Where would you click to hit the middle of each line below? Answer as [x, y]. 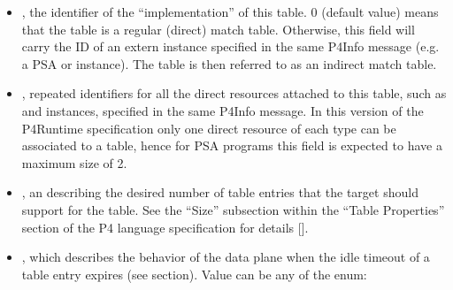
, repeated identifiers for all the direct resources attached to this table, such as [234, 93]
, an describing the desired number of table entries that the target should [220, 192]
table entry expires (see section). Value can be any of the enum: [194, 274]
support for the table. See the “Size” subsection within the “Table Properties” [233, 209]
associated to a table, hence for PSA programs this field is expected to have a [232, 145]
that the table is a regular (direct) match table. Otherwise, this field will [218, 29]
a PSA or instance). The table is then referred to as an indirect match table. [229, 63]
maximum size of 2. [74, 162]
